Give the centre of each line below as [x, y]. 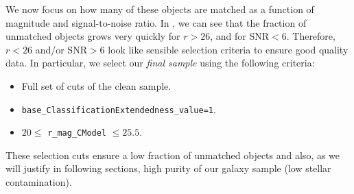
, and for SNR [240, 36]
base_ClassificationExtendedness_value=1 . [119, 109]
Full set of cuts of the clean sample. [96, 85]
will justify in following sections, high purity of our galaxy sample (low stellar [168, 168]
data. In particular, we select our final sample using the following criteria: [160, 63]
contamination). [39, 182]
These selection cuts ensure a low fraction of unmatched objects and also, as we [173, 155]
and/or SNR [61, 49]
